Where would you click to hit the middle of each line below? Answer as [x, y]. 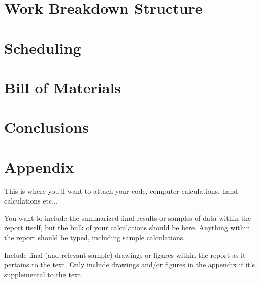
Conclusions [46, 127]
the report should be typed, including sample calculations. [95, 237]
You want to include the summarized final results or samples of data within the [128, 217]
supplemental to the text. [43, 274]
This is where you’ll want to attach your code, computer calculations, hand [121, 191]
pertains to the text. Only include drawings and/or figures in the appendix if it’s [130, 265]
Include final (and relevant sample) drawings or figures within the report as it [125, 254]
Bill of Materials [63, 87]
